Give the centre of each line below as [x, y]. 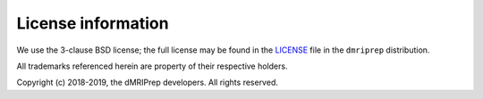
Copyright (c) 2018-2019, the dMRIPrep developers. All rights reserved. [148, 82]
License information [93, 23]
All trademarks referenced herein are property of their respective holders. [152, 66]
